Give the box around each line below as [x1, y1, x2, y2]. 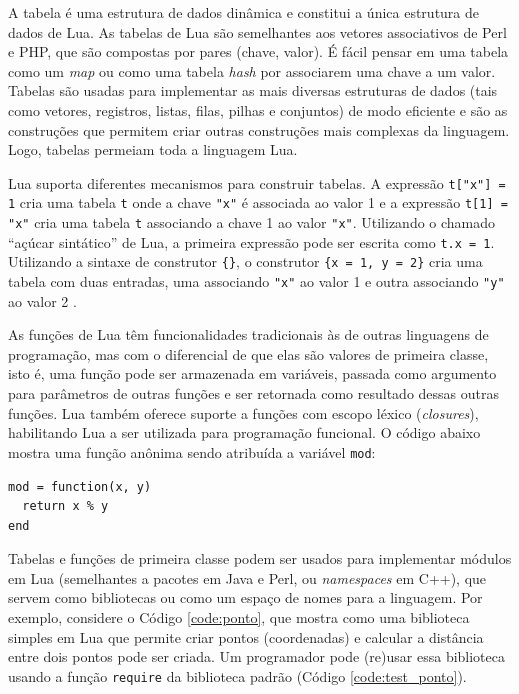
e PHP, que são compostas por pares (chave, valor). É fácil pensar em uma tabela [8, 41, 509, 62]
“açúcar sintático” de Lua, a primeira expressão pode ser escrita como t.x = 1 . [8, 231, 495, 252]
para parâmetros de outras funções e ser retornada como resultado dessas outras [8, 383, 500, 404]
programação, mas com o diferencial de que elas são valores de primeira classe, [8, 343, 489, 364]
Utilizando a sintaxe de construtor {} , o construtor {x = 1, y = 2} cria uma [8, 251, 483, 272]
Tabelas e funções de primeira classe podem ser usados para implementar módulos [8, 548, 512, 569]
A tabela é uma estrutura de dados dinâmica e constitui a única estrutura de [8, 2, 480, 22]
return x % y [22, 499, 109, 514]
